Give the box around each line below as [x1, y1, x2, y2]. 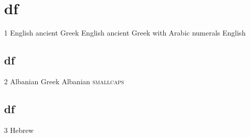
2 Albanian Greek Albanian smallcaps [4, 76, 124, 86]
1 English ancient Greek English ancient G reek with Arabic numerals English [4, 27, 246, 38]
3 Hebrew [4, 124, 34, 135]
